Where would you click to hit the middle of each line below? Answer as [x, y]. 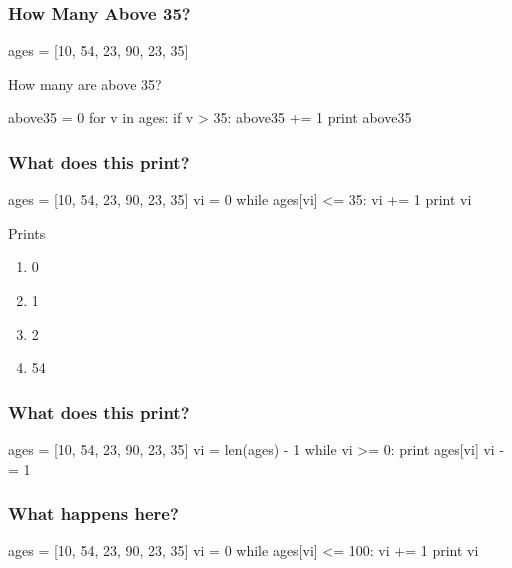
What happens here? [93, 513]
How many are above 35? [85, 83]
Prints [27, 232]
